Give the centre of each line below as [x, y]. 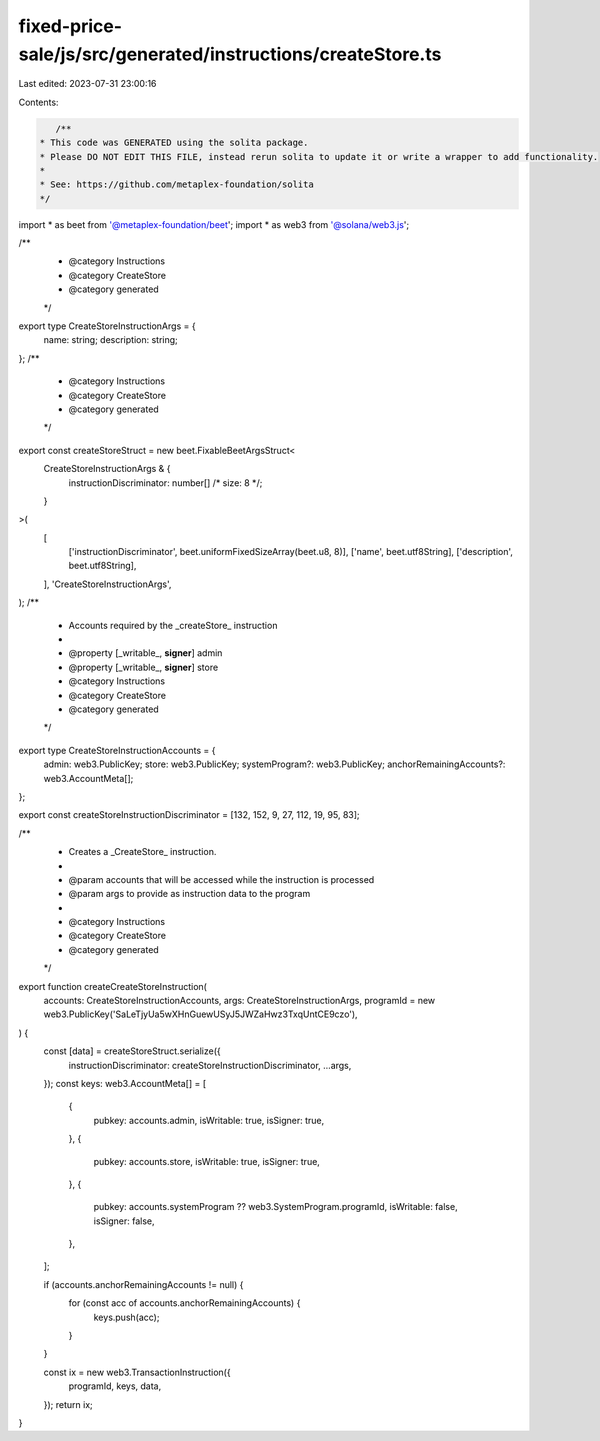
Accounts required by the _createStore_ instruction [173, 625]
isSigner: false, [124, 1221]
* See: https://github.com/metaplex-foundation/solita [176, 184]
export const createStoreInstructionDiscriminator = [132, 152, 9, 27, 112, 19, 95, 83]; [189, 815]
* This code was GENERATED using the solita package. [174, 143]
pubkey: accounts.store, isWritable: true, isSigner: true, [206, 1161]
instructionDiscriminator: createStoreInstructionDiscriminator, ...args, [210, 1065]
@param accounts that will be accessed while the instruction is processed [221, 879]
